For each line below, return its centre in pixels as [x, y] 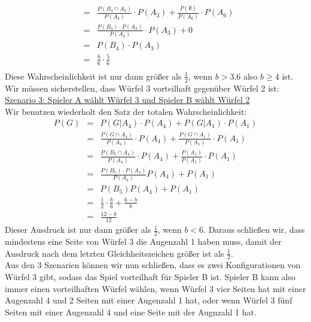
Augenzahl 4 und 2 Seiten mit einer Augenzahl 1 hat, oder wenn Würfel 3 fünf [149, 300]
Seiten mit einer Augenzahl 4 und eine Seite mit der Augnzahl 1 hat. [131, 312]
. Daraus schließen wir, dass [254, 230]
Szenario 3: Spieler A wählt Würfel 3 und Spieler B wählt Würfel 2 [127, 100]
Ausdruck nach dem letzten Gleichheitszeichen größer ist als [115, 253]
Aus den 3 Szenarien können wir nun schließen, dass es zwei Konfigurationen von [153, 265]
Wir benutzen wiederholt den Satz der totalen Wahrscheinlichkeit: [126, 111]
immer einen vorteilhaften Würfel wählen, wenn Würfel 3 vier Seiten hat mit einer [155, 288]
